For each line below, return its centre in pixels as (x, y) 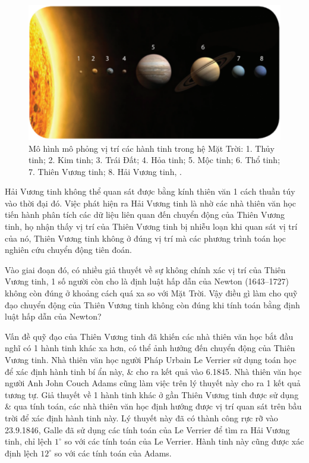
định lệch (21, 453)
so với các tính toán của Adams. (113, 453)
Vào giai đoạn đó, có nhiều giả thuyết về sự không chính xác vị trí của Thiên (145, 269)
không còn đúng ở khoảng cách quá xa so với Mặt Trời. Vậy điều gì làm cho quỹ (151, 293)
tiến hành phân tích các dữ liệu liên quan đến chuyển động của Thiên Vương (145, 215)
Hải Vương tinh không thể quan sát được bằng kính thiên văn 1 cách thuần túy (150, 191)
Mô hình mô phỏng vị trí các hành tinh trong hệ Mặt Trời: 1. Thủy (152, 148)
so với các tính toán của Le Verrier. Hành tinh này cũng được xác (184, 441)
